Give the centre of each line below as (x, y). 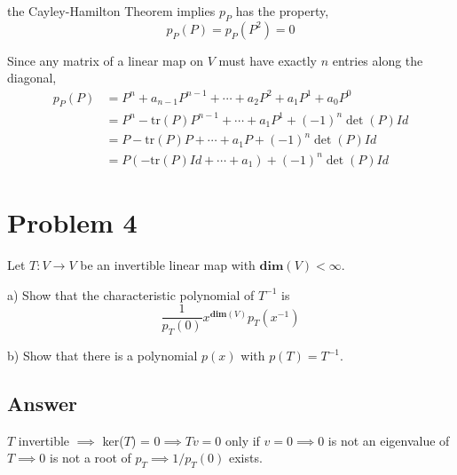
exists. (245, 458)
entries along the (378, 60)
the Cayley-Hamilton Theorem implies (111, 11)
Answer (43, 404)
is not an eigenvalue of (389, 440)
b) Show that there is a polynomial (102, 356)
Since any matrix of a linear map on (105, 60)
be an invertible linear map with (168, 265)
